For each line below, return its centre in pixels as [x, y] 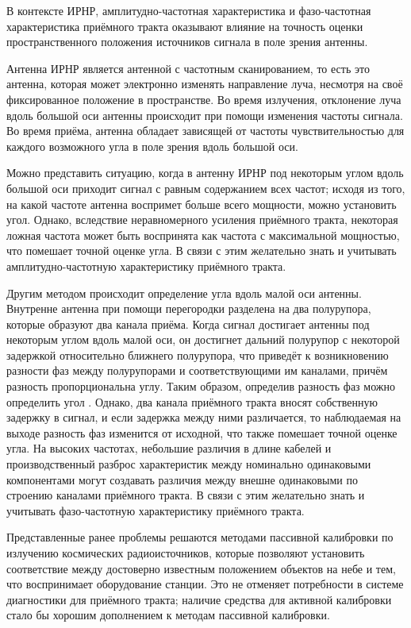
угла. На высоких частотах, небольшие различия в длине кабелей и [169, 448]
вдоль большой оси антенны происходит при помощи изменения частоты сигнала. [205, 115]
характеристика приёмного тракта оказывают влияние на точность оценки [185, 26]
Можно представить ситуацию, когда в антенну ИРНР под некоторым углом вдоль [205, 173]
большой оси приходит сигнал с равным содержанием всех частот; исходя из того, [206, 188]
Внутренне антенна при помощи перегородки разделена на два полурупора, [189, 308]
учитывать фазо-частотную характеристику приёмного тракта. [156, 510]
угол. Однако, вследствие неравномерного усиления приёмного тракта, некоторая [202, 220]
